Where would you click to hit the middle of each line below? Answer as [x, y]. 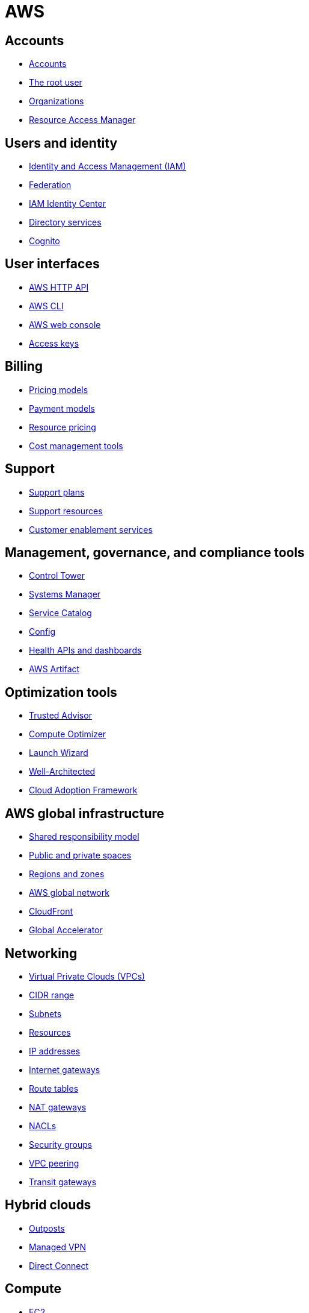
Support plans [57, 492]
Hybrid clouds [48, 1205]
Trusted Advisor [60, 716]
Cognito [44, 241]
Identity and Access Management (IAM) [108, 166]
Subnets [45, 1013]
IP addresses [55, 1051]
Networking [41, 953]
